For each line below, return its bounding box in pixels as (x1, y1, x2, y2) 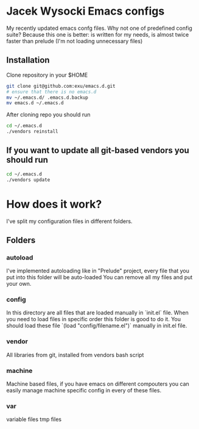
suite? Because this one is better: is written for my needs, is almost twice (6, 30, 189, 38)
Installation (6, 55, 50, 65)
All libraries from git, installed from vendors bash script (6, 351, 144, 358)
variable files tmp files (6, 416, 62, 423)
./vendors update (6, 177, 51, 183)
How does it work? (6, 197, 102, 211)
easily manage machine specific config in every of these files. (6, 387, 162, 394)
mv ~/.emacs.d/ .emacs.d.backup (6, 94, 88, 101)
